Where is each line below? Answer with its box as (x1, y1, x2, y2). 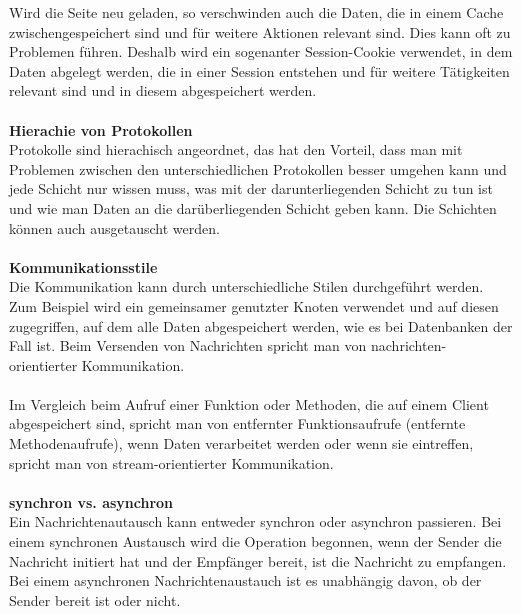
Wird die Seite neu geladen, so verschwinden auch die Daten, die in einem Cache (9, 2, 504, 22)
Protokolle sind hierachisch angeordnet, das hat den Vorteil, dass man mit (9, 139, 463, 160)
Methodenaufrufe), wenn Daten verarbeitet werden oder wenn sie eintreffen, (9, 433, 474, 454)
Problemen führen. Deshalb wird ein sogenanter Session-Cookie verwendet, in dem (9, 41, 513, 62)
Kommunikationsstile (9, 256, 158, 277)
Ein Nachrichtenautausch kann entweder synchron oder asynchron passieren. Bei (9, 511, 502, 532)
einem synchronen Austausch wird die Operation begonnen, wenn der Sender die (9, 531, 502, 552)
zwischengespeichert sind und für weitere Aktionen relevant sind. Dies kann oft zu (9, 21, 511, 42)
